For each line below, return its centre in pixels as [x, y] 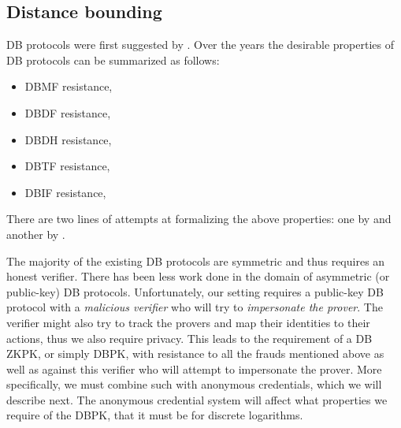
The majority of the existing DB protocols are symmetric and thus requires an [196, 261]
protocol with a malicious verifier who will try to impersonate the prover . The [195, 307]
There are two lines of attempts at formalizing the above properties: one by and [199, 219]
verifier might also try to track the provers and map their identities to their [188, 322]
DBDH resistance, [68, 139]
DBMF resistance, [69, 86]
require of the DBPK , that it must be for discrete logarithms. [155, 415]
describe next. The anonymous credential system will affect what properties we [197, 399]
